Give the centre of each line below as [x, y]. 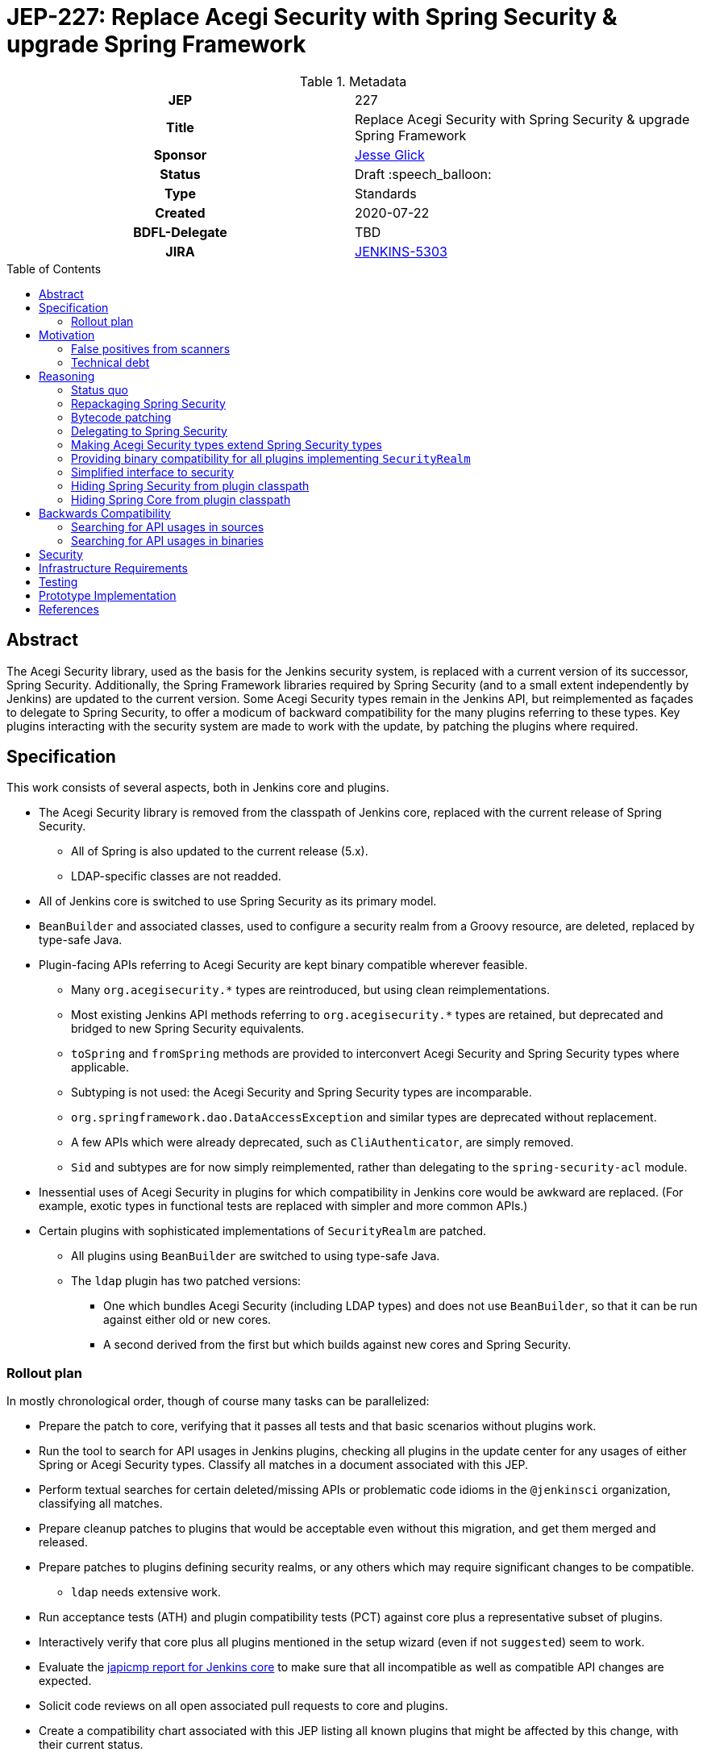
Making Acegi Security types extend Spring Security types [227, 444]
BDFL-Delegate [180, 232]
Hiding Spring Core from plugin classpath [181, 499]
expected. [65, 1681]
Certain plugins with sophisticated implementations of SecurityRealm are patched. [262, 1231]
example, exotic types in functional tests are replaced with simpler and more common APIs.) [283, 1206]
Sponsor [180, 154]
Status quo [100, 389]
